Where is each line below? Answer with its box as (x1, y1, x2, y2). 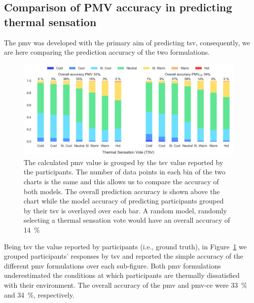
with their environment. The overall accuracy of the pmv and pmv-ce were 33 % (4, 280, 247, 290)
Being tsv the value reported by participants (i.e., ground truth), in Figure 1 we (4, 241, 247, 251)
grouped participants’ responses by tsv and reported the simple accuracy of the (4, 251, 243, 261)
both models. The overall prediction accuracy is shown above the (24, 186, 220, 196)
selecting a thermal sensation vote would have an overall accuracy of (24, 215, 230, 225)
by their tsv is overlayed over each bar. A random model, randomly (24, 205, 227, 215)
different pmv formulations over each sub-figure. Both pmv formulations (4, 260, 221, 270)
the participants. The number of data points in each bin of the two (24, 167, 225, 177)
